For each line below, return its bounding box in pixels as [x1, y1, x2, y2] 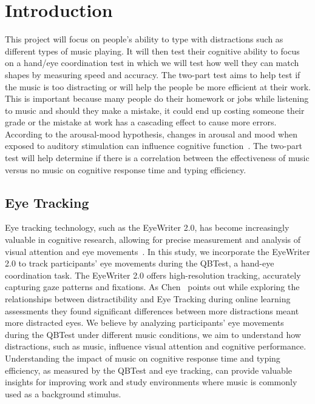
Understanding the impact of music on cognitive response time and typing [5, 351, 280, 364]
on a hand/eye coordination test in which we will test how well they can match [5, 56, 299, 69]
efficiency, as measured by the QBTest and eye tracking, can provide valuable [5, 363, 293, 376]
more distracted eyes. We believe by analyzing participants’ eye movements [5, 316, 284, 329]
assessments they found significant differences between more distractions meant [5, 304, 299, 317]
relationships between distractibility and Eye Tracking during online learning [5, 293, 291, 305]
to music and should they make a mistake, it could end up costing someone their [5, 104, 305, 116]
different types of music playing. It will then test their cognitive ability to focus [5, 44, 300, 57]
